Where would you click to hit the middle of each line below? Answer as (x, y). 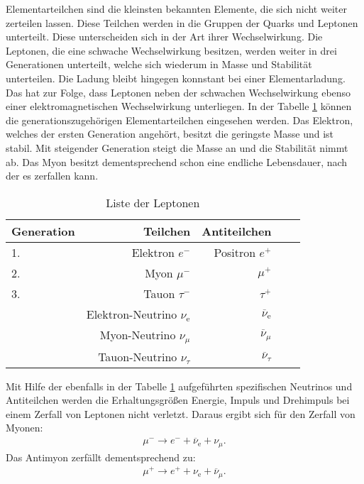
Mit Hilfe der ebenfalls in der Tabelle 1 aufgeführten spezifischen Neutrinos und (179, 386)
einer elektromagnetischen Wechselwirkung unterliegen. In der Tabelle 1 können (179, 106)
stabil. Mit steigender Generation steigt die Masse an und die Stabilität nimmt (177, 147)
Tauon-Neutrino (138, 356)
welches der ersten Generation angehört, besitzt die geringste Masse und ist (170, 134)
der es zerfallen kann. (52, 176)
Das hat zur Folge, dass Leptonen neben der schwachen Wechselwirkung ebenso (178, 92)
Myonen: (24, 428)
